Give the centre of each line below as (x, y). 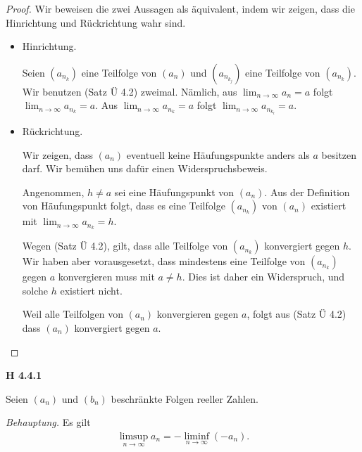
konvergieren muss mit (106, 277)
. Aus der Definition (307, 192)
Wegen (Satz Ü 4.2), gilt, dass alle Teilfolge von (125, 246)
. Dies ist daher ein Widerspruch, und (263, 277)
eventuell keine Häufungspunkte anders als (218, 154)
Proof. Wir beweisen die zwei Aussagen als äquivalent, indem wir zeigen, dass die (180, 8)
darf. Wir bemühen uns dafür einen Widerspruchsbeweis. (145, 168)
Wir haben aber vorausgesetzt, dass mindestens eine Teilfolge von (164, 261)
